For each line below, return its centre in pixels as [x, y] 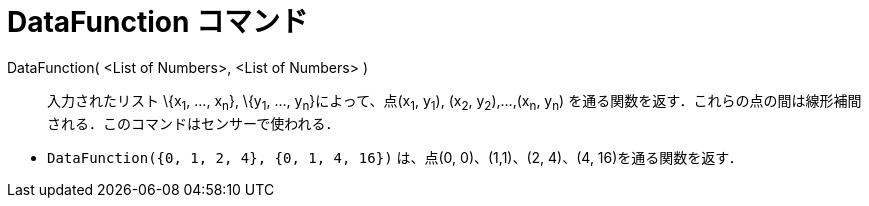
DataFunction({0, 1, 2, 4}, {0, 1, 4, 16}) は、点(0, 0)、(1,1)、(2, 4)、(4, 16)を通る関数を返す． [395, 157]
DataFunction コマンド [158, 22]
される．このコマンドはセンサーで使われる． [193, 123]
